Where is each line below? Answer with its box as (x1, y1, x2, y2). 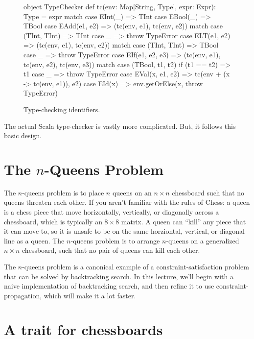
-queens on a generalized (166, 235, 239, 245)
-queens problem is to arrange (70, 235, 160, 245)
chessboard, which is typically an (4, 216, 102, 226)
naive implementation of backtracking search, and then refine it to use (4, 281, 214, 291)
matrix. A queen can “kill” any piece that (121, 216, 246, 226)
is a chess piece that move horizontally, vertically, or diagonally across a (4, 207, 219, 217)
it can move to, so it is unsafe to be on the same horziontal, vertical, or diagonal (4, 226, 245, 236)
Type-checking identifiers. (23, 104, 100, 114)
